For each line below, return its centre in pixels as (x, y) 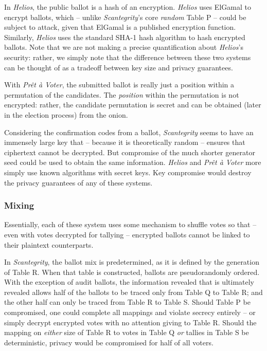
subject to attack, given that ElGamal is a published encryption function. (120, 27)
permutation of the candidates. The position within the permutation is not (122, 94)
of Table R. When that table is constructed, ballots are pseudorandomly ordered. (132, 272)
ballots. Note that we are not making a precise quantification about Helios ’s (124, 47)
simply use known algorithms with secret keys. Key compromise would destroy (128, 172)
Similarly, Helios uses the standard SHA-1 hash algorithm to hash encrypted (125, 37)
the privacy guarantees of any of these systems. (78, 182)
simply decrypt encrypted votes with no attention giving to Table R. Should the (130, 322)
